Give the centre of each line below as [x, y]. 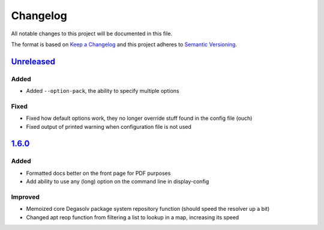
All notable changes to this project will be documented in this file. [92, 34]
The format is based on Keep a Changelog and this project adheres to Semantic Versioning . [124, 44]
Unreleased [33, 61]
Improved [25, 196]
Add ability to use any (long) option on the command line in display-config [118, 181]
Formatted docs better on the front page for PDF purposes [98, 173]
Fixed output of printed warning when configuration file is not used [109, 126]
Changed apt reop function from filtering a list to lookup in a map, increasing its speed [133, 217]
